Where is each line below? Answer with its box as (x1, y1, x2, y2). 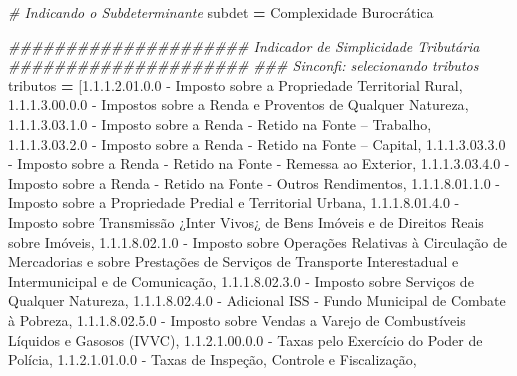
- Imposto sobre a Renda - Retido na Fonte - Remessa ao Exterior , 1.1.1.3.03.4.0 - (8, 153, 510, 174)
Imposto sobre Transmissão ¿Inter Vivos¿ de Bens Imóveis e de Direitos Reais (8, 211, 484, 232)
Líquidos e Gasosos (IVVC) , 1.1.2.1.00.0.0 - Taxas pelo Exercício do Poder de (8, 329, 483, 350)
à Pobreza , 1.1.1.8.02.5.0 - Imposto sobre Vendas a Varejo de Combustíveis (8, 309, 466, 330)
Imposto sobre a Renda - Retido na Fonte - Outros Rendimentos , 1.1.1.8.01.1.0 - (8, 172, 500, 193)
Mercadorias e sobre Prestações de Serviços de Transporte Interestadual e (8, 251, 459, 272)
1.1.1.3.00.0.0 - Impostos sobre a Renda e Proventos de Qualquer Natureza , (8, 94, 469, 115)
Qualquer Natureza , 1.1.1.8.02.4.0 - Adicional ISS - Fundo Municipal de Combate (8, 290, 506, 311)
